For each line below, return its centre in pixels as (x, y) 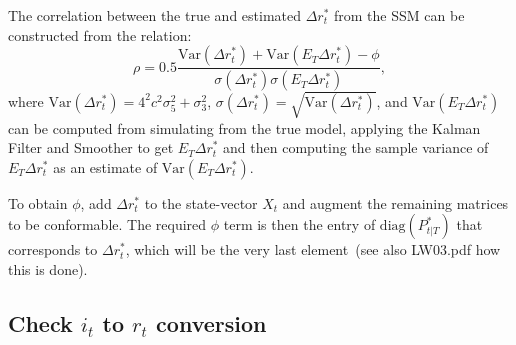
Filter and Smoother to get (91, 147)
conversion (211, 322)
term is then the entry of (299, 224)
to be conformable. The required (107, 224)
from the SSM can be (399, 15)
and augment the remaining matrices (395, 202)
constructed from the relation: (100, 34)
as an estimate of (105, 166)
